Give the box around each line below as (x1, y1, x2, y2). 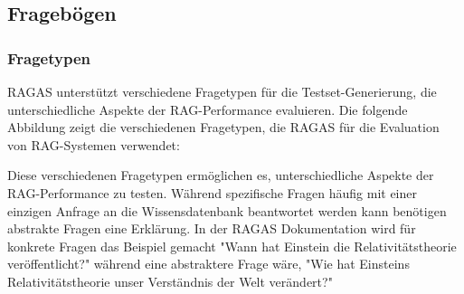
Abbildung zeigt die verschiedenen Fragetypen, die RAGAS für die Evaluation (7, 118, 440, 137)
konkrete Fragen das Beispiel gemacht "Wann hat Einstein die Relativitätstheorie (7, 236, 457, 255)
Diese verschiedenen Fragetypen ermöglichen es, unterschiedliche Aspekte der (7, 166, 434, 185)
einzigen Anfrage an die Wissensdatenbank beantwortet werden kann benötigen (7, 201, 447, 220)
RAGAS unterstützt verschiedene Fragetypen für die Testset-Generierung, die (7, 82, 437, 100)
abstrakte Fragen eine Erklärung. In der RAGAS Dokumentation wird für (7, 219, 416, 238)
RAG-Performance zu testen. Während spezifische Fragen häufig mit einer (7, 183, 417, 202)
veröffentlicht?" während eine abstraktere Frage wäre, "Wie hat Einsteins (7, 254, 410, 273)
